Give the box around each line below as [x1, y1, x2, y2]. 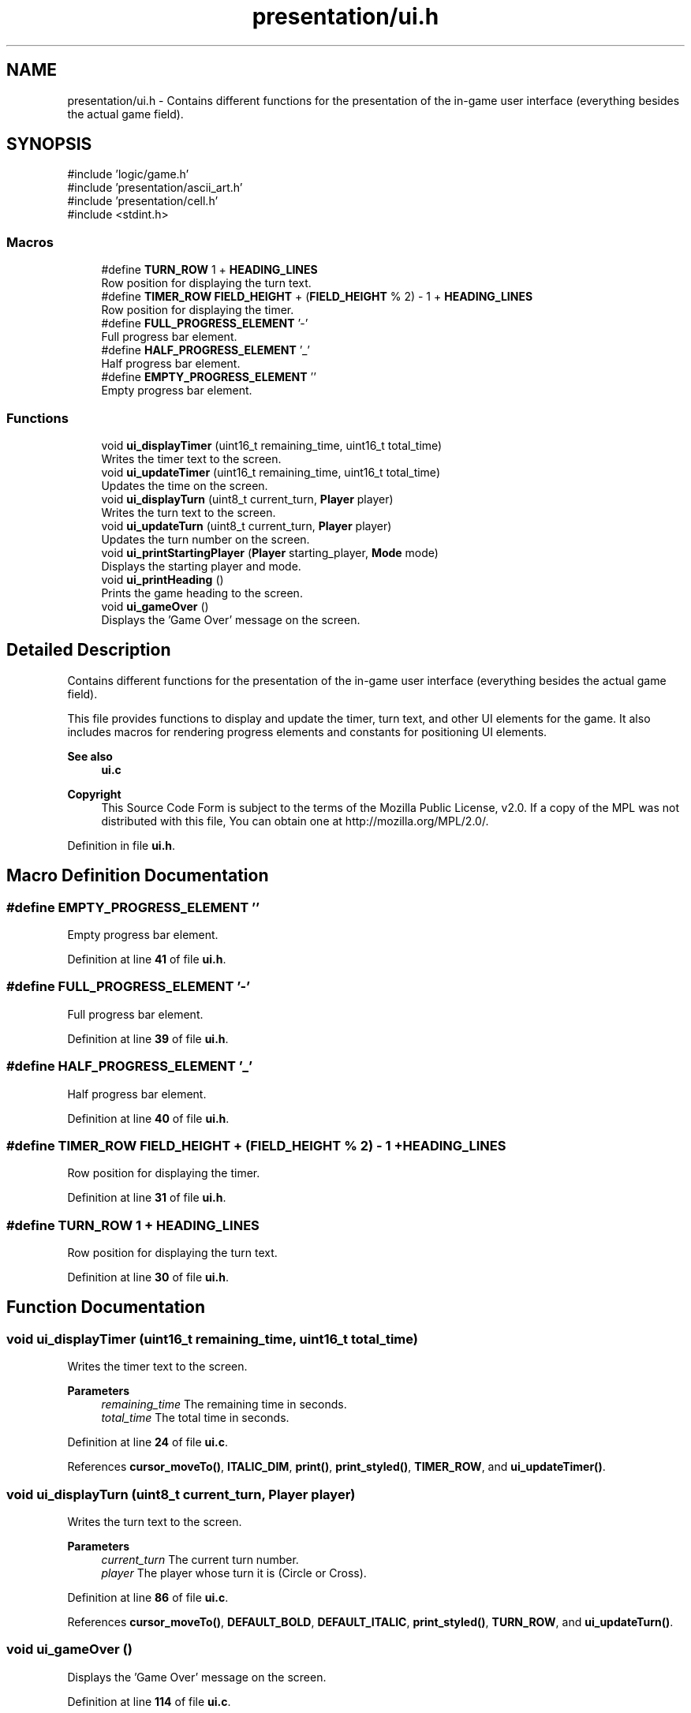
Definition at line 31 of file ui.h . [67, 1191, 226, 1205]
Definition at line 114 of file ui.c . [67, 1694, 231, 1708]
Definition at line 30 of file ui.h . [67, 1270, 229, 1284]
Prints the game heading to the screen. [101, 585, 303, 600]
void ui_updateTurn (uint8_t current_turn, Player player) [101, 518, 392, 533]
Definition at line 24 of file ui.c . [67, 1435, 229, 1449]
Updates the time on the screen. [101, 478, 268, 492]
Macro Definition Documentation [6, 866, 269, 886]
